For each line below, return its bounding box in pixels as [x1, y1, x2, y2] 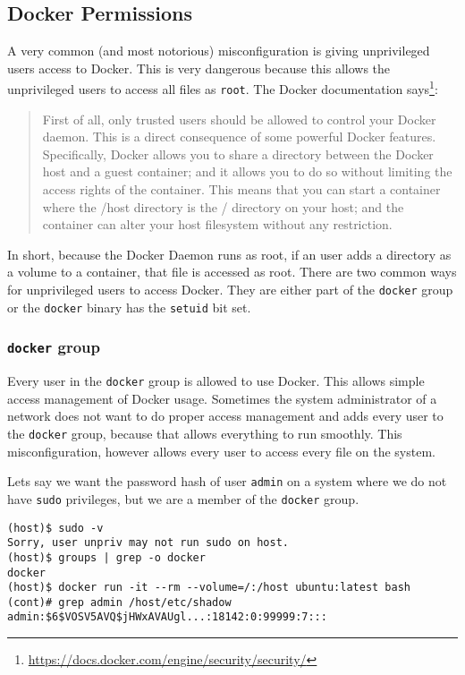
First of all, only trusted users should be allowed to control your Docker [42, 109, 436, 128]
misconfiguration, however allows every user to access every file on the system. [7, 441, 435, 460]
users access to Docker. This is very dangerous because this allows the [7, 58, 391, 77]
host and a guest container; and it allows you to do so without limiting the [42, 162, 452, 181]
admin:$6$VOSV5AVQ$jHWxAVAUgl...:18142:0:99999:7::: [7, 611, 327, 624]
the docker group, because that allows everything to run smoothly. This [7, 423, 402, 442]
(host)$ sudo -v [7, 521, 104, 534]
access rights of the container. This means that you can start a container [42, 180, 441, 199]
